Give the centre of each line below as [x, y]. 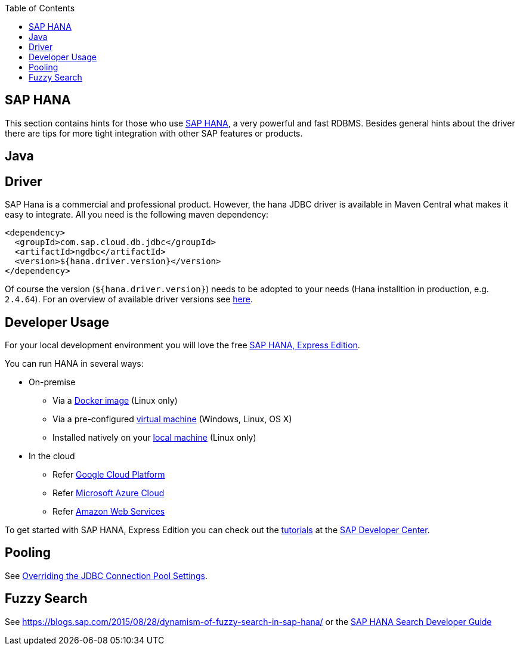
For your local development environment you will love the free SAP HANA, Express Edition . [182, 345]
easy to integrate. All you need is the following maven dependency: [137, 215]
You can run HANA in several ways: [74, 363]
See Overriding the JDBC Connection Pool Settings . [106, 575]
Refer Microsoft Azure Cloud [109, 493]
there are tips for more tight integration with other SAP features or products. [154, 133]
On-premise [52, 382]
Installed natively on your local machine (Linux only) [154, 437]
